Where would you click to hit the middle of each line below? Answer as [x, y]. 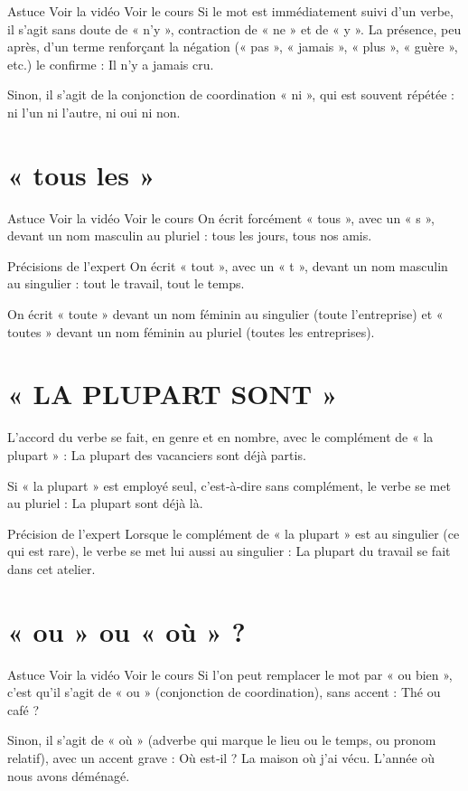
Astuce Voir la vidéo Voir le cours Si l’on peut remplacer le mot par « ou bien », [230, 674]
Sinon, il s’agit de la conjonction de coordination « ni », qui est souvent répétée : [231, 94]
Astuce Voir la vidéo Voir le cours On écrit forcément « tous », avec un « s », [221, 217]
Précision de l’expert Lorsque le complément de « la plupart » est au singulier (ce [234, 533]
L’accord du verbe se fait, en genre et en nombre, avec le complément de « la [220, 437]
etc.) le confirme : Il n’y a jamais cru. [111, 64]
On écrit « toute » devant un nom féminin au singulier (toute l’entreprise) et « [225, 314]
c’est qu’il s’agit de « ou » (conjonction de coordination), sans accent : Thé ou [224, 692]
